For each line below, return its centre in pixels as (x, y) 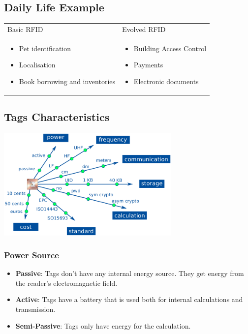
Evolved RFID (144, 29)
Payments (148, 65)
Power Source (31, 255)
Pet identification (45, 48)
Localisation (37, 65)
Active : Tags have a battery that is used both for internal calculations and (129, 299)
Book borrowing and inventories (67, 81)
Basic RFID (25, 29)
